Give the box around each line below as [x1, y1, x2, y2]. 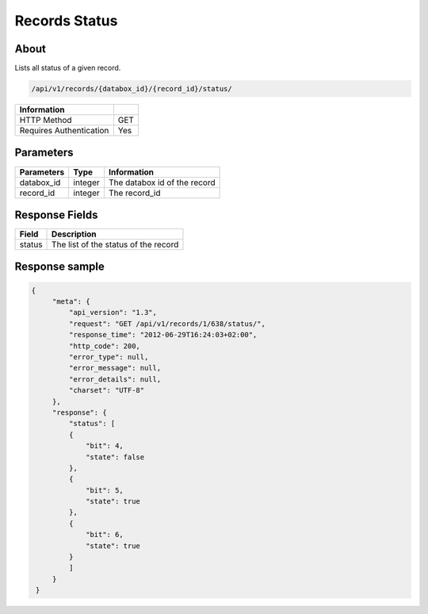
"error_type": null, [68, 353, 149, 362]
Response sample [14, 260, 105, 274]
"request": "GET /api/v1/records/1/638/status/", [68, 319, 266, 328]
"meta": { [52, 297, 90, 306]
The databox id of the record [108, 177, 216, 188]
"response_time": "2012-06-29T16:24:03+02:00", [68, 330, 258, 340]
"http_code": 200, [68, 341, 140, 351]
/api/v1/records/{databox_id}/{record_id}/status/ [31, 84, 233, 94]
